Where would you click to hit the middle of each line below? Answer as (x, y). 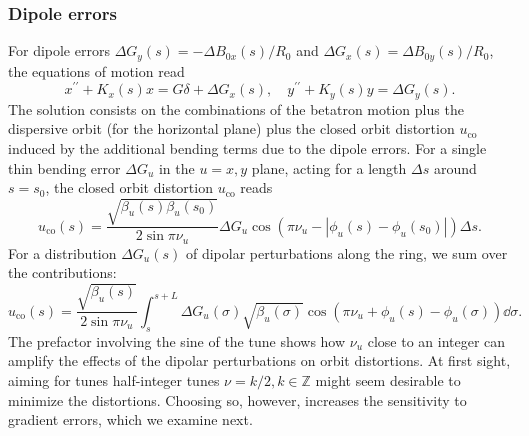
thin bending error (64, 167)
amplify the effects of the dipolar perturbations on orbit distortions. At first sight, (259, 360)
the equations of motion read (96, 70)
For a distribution (62, 252)
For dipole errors (59, 50)
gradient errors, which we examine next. (130, 419)
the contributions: (62, 272)
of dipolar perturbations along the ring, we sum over (346, 252)
